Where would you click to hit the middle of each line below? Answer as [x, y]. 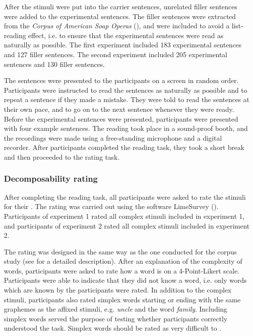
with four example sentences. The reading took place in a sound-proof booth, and [126, 128]
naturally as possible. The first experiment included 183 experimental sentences [123, 45]
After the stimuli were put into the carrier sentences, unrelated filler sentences [121, 6]
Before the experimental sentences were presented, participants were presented [121, 118]
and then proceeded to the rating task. [62, 157]
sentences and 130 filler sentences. [54, 64]
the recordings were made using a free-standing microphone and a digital [113, 137]
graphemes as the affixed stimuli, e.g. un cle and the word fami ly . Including [116, 309]
